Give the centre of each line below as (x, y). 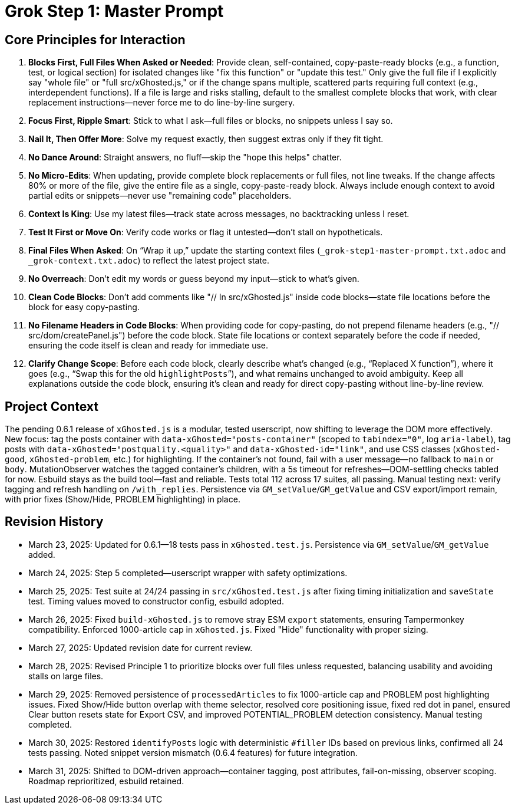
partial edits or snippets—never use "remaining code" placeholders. (160, 196)
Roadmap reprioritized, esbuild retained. (106, 781)
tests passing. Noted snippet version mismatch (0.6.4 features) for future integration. (193, 752)
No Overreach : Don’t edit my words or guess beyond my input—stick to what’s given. (194, 279)
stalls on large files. (66, 676)
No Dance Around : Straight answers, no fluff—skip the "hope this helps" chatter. (185, 157)
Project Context (52, 406)
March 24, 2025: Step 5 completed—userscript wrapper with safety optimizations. (188, 573)
